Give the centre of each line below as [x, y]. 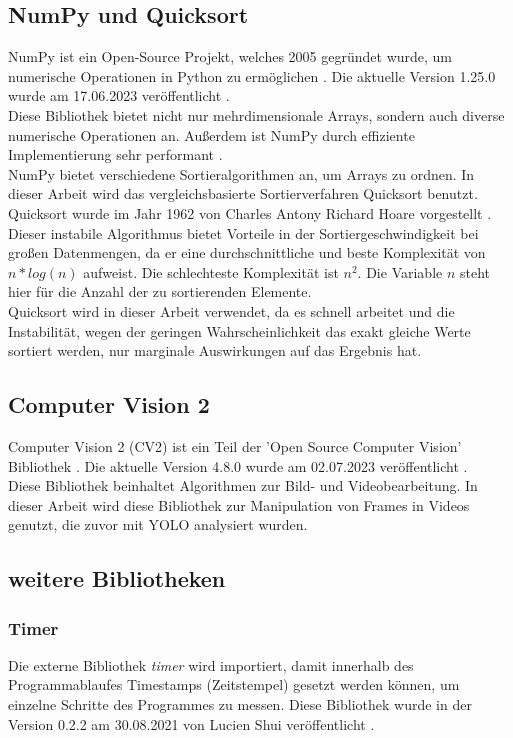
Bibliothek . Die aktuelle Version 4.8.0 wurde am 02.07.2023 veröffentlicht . [238, 465]
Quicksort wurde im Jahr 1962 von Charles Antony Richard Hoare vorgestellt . [250, 212]
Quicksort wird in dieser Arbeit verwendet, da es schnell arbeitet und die [231, 310]
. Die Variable [400, 271]
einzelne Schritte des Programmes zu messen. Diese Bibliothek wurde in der [240, 704]
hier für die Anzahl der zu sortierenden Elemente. [160, 291]
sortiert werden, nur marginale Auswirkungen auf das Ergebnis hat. [215, 350]
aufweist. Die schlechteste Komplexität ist [211, 271]
